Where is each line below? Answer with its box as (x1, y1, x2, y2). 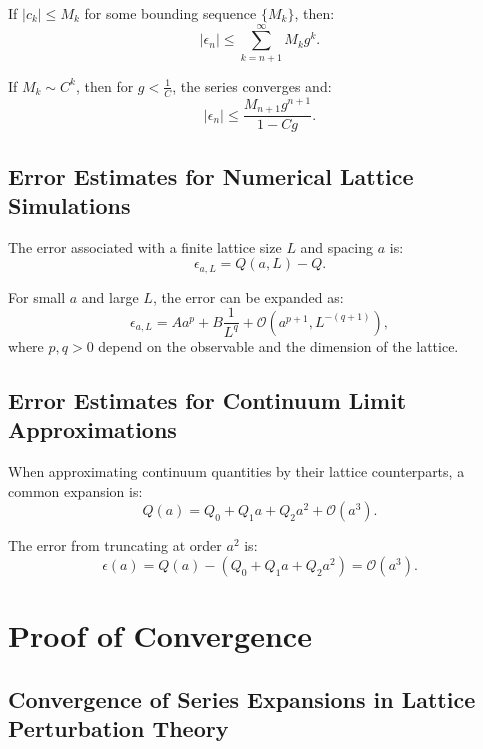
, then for (75, 75, 134, 96)
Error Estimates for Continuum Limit (8, 384, 407, 415)
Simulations (8, 189, 131, 220)
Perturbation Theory (8, 712, 229, 743)
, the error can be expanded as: (152, 286, 344, 307)
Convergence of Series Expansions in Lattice (8, 683, 476, 714)
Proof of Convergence (8, 614, 312, 655)
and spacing (300, 236, 374, 257)
